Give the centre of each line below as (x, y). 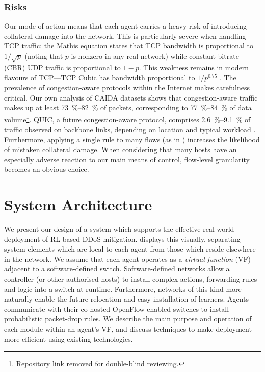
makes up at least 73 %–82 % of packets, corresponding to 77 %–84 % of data (128, 107)
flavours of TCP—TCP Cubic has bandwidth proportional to (100, 77)
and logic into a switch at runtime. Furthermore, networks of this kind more (123, 289)
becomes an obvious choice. (47, 169)
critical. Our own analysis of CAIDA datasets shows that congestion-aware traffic (131, 97)
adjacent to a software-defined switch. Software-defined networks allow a (117, 269)
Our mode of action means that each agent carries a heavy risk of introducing (126, 26)
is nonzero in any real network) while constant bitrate (155, 56)
